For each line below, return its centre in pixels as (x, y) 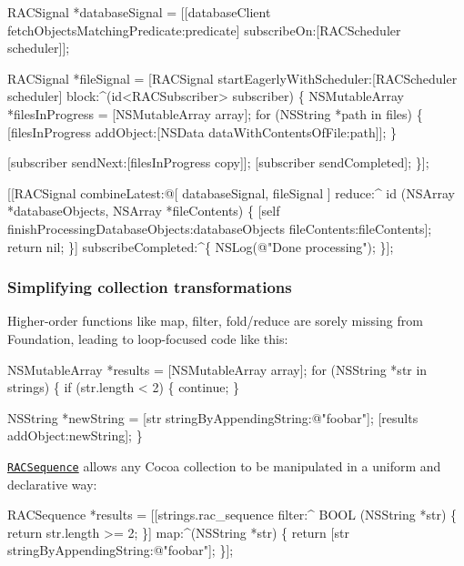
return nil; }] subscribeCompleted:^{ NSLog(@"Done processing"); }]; (201, 246)
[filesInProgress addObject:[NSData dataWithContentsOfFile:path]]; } (202, 131)
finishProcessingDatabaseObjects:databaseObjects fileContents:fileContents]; (220, 228)
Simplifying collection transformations (150, 287)
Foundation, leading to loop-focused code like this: (148, 338)
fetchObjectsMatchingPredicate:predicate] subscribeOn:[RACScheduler (204, 30)
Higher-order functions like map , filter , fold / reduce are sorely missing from (215, 321)
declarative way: (52, 484)
